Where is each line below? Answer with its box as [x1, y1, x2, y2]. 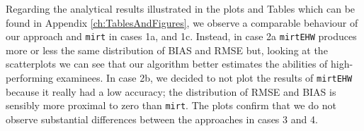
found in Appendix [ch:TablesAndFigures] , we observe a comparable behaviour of [6, 15, 358, 30]
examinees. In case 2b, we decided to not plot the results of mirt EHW [56, 70, 353, 85]
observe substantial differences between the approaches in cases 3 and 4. [6, 111, 318, 126]
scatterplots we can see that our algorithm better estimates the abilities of [6, 56, 328, 71]
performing [6, 70, 53, 85]
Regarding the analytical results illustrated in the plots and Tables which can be [6, 1, 356, 15]
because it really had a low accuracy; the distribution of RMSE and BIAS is [6, 84, 336, 99]
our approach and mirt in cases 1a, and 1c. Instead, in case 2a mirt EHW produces [6, 29, 357, 44]
